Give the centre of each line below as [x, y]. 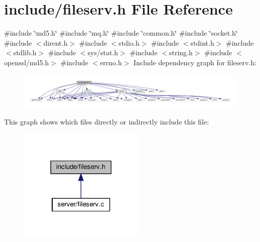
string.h [181, 52]
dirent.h [55, 42]
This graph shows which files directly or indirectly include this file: [107, 122]
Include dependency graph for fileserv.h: [195, 62]
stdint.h [202, 42]
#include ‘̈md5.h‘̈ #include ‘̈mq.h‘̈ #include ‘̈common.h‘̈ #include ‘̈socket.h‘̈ [121, 33]
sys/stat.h [103, 52]
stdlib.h [25, 52]
